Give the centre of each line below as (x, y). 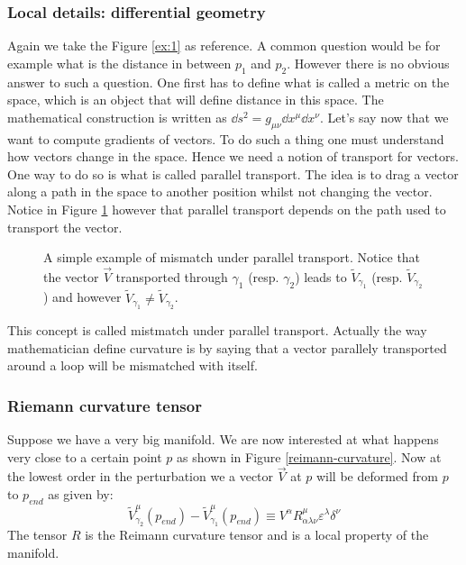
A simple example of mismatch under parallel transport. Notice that (232, 257)
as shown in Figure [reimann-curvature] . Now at (309, 456)
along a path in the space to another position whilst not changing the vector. (220, 191)
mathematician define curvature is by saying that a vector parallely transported (227, 347)
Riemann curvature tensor (105, 405)
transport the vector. (65, 227)
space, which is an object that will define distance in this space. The (196, 100)
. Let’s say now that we (384, 117)
